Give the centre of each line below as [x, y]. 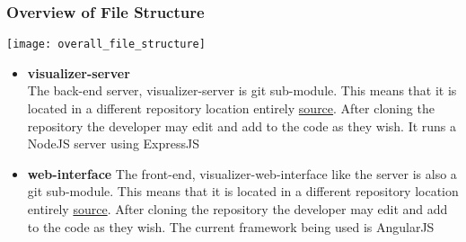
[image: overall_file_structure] [106, 45]
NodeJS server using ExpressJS [113, 143]
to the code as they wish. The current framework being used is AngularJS [231, 226]
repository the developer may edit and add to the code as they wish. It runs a [242, 125]
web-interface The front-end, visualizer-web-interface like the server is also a [242, 173]
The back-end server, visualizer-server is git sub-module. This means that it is [242, 90]
